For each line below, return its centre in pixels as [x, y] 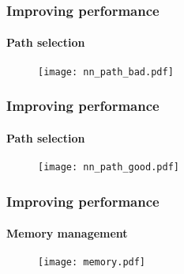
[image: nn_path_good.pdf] [109, 167]
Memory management [67, 233]
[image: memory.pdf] [92, 263]
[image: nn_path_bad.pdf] [106, 72]
